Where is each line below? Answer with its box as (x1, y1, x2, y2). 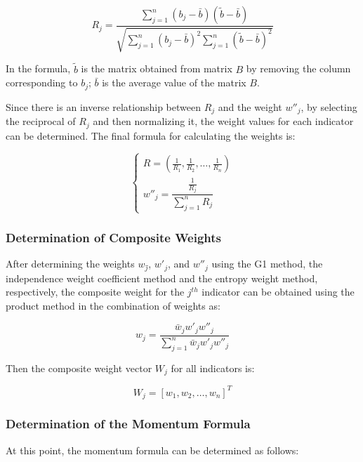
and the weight (218, 99, 282, 114)
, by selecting (301, 99, 357, 114)
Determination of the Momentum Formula (6, 415, 251, 433)
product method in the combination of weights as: (6, 298, 220, 312)
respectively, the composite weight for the (6, 284, 185, 299)
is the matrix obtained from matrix (81, 61, 232, 76)
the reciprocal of (6, 114, 76, 128)
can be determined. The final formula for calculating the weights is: (6, 128, 296, 143)
